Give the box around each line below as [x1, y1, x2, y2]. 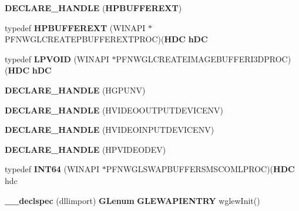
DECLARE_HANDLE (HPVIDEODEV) [5, 143, 166, 155]
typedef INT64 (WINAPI [5, 163, 99, 175]
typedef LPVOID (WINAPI [5, 52, 109, 65]
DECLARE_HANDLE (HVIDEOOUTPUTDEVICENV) [5, 103, 224, 116]
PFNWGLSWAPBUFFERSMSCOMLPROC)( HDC [106, 163, 295, 175]
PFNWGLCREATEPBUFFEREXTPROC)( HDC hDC [5, 33, 208, 45]
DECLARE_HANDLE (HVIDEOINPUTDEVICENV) [5, 123, 214, 136]
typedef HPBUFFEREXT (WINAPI [5, 21, 146, 34]
